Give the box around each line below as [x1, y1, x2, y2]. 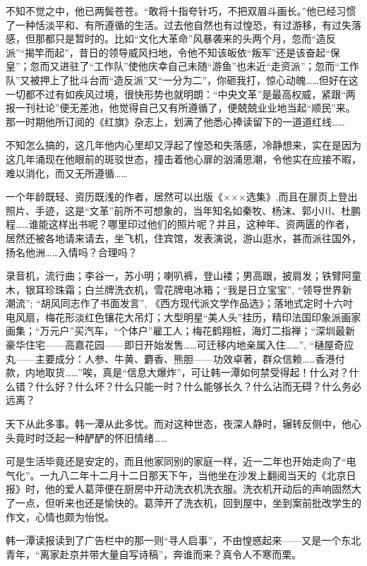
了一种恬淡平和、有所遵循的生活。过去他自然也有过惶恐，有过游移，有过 [6, 17, 342, 32]
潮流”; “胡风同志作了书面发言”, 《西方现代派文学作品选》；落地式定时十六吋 [6, 296, 353, 311]
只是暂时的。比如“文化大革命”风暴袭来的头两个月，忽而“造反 [54, 31, 336, 46]
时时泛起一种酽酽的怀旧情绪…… [25, 430, 167, 445]
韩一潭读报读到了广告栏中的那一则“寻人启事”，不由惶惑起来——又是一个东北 [6, 533, 361, 548]
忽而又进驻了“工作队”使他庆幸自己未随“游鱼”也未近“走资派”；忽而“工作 [30, 59, 359, 73]
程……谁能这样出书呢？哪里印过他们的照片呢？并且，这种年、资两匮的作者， [6, 217, 355, 231]
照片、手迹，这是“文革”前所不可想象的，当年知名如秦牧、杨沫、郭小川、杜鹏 [6, 203, 361, 217]
